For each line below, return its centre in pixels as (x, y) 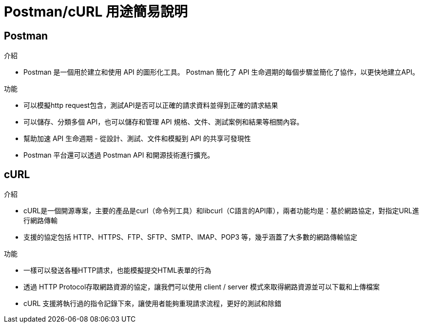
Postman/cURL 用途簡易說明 (96, 12)
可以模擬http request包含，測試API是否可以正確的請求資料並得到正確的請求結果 (151, 105)
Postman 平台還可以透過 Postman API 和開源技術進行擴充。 (119, 155)
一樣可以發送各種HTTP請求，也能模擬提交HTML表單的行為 (117, 270)
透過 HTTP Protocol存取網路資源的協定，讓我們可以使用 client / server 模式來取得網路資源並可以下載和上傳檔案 (202, 287)
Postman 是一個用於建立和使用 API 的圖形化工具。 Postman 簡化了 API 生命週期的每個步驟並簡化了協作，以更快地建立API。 (221, 72)
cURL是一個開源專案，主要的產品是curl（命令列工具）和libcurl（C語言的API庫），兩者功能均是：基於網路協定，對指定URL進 (221, 211)
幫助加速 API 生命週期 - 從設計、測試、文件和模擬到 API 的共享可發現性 (137, 139)
